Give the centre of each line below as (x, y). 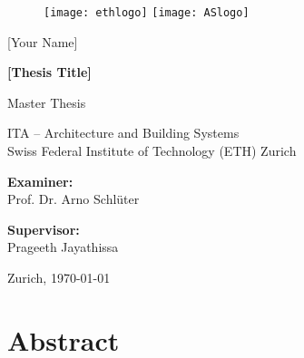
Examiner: (40, 181)
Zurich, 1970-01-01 (59, 277)
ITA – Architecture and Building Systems (123, 133)
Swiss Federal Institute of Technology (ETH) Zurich (152, 151)
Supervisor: (44, 229)
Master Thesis (47, 102)
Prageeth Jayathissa (63, 247)
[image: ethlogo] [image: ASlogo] (147, 13)
